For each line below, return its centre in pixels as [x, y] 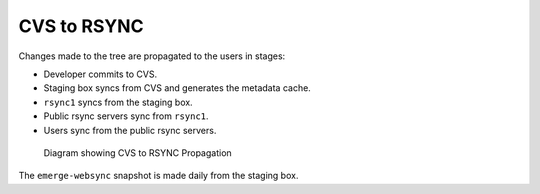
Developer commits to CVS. [100, 74]
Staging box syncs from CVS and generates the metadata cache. [177, 88]
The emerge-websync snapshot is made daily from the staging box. [158, 176]
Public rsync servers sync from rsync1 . [126, 116]
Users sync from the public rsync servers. [130, 130]
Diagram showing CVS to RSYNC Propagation [137, 152]
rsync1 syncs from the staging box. [118, 102]
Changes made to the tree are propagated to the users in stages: [152, 56]
